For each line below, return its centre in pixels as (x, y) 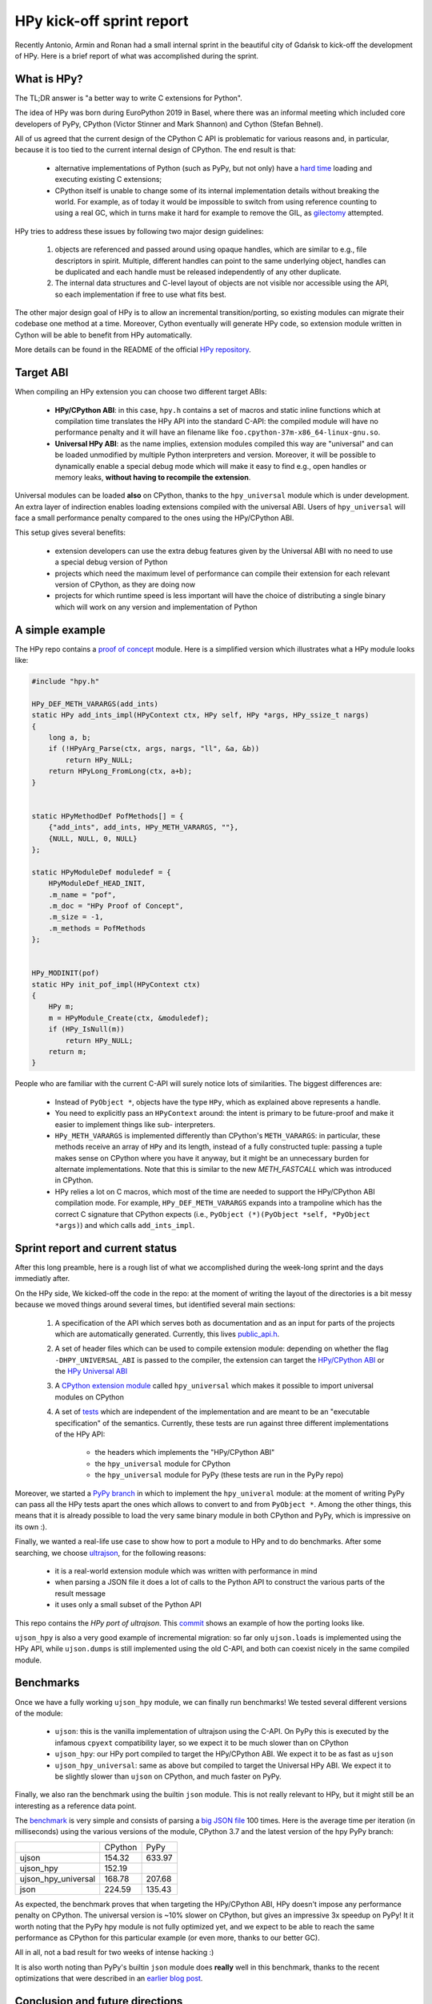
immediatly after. (42, 1279)
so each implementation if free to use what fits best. (141, 294)
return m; (68, 1051)
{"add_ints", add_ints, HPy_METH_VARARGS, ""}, (144, 827)
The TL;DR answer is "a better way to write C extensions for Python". (129, 98)
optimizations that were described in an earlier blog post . (109, 1978)
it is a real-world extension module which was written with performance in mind (186, 1570)
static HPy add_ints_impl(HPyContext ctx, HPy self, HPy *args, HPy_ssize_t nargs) (200, 715)
